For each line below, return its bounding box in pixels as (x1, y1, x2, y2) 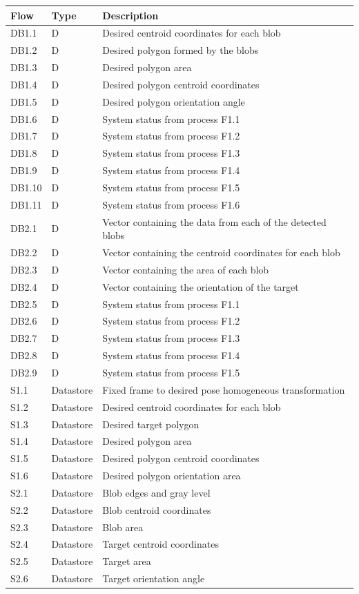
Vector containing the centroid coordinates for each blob (102, 245, 340, 260)
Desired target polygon (102, 416, 200, 431)
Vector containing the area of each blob (102, 262, 269, 276)
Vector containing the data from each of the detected (102, 214, 327, 229)
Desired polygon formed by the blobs (102, 43, 259, 57)
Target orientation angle (102, 571, 205, 586)
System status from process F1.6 (102, 197, 240, 211)
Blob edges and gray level (102, 485, 211, 499)
